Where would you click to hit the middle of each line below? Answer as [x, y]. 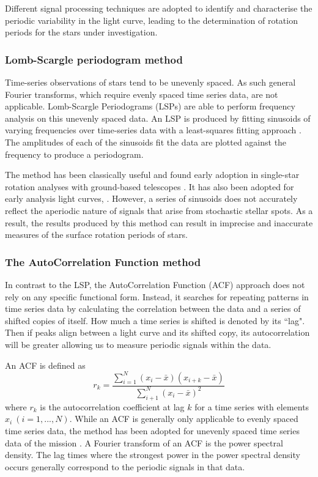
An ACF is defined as [45, 365]
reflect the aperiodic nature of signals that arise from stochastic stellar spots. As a [159, 210]
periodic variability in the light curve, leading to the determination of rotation [151, 20]
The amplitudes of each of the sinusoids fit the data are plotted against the [146, 142]
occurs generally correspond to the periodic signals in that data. [125, 466]
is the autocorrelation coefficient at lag [112, 406]
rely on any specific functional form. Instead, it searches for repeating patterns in [157, 296]
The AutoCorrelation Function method [103, 261]
